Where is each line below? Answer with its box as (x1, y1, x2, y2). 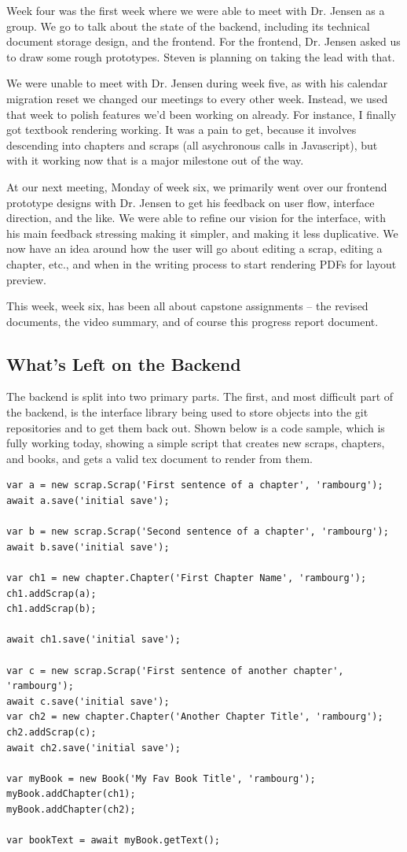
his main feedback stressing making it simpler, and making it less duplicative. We (6, 224, 398, 241)
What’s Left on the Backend (6, 351, 241, 376)
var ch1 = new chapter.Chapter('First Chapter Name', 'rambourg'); (6, 572, 367, 584)
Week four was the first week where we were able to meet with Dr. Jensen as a (6, 2, 385, 18)
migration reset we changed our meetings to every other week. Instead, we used (6, 90, 388, 106)
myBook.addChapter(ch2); (6, 803, 136, 815)
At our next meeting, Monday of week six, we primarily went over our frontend (6, 178, 387, 194)
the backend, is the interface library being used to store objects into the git (6, 404, 368, 420)
